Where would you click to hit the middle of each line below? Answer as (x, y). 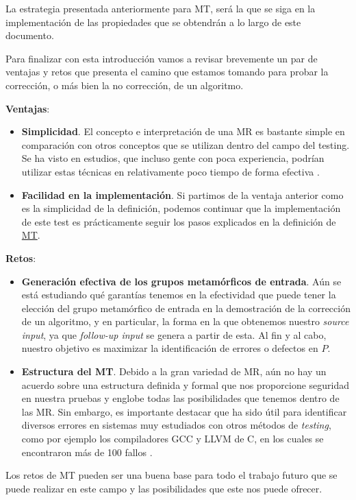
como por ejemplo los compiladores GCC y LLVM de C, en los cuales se (173, 439)
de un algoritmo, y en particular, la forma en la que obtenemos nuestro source (185, 321)
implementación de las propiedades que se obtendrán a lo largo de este (153, 22)
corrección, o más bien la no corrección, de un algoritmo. (125, 85)
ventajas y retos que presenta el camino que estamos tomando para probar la (167, 72)
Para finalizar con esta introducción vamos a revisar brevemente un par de (162, 58)
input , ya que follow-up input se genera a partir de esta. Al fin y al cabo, (174, 334)
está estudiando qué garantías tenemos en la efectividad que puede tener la (179, 295)
